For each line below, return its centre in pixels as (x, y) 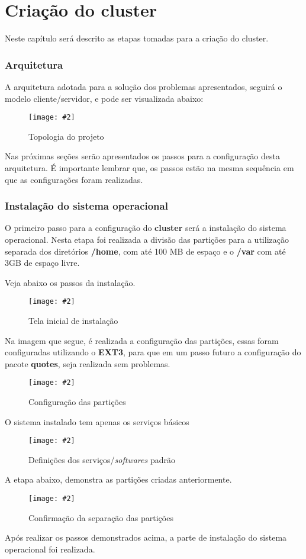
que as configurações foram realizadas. (74, 179)
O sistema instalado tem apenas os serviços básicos (97, 421)
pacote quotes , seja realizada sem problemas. (88, 363)
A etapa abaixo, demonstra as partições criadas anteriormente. (118, 479)
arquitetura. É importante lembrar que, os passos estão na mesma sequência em (149, 167)
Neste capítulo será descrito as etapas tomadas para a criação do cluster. (137, 38)
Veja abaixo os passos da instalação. (70, 282)
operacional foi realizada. (50, 549)
